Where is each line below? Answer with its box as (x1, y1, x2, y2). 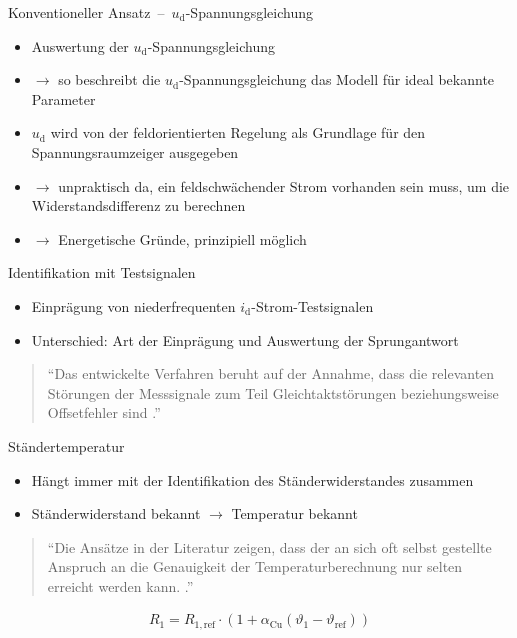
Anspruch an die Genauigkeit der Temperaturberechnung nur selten (47, 556, 463, 577)
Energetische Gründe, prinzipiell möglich (58, 228, 307, 249)
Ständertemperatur (8, 435, 125, 456)
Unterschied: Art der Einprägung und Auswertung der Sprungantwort (31, 329, 459, 350)
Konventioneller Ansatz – (8, 2, 165, 22)
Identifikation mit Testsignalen (8, 262, 196, 283)
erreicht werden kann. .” (47, 575, 194, 596)
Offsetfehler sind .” (47, 402, 161, 423)
